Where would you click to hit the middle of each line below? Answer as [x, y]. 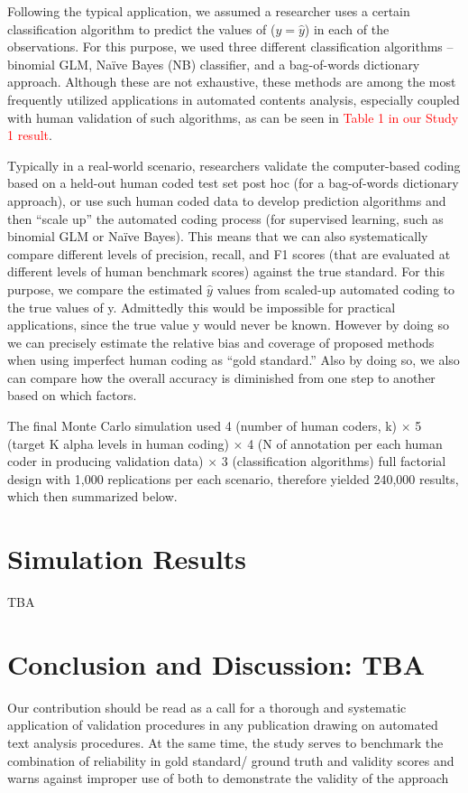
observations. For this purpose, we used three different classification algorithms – [230, 47]
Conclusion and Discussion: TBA [216, 663]
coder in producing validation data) [106, 461]
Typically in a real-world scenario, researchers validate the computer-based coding [234, 165]
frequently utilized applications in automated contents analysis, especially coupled [234, 99]
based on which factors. [72, 395]
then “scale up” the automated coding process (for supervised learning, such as [225, 218]
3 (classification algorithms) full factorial [334, 461]
